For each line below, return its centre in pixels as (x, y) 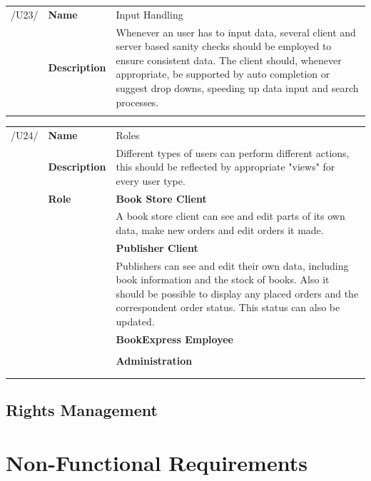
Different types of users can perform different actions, (233, 152)
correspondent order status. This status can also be (228, 307)
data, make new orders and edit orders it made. (220, 229)
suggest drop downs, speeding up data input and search (237, 87)
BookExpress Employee (174, 339)
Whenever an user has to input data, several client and (236, 32)
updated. (135, 321)
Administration (154, 360)
